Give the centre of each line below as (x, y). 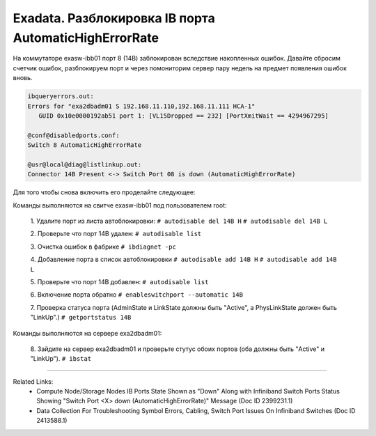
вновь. (23, 78)
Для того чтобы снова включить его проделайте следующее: (104, 192)
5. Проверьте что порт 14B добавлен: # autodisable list (119, 281)
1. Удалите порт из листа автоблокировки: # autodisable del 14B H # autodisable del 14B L (179, 221)
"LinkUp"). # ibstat (61, 359)
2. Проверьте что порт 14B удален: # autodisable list (116, 234)
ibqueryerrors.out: (61, 96)
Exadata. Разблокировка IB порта (114, 18)
